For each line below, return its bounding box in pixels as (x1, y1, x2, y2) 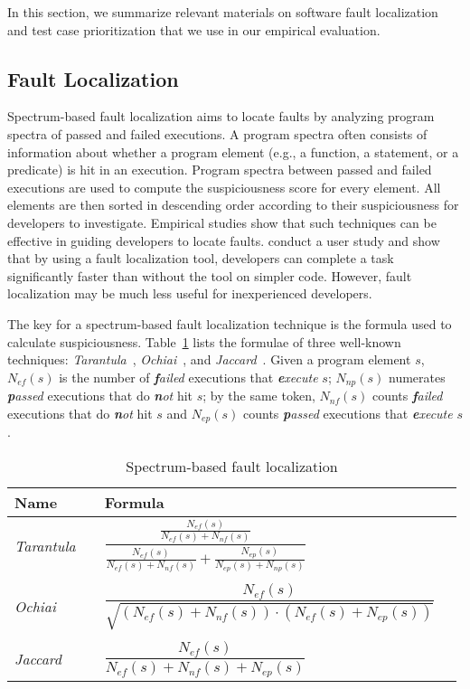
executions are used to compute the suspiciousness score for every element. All (7, 177, 441, 196)
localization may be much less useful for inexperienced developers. (7, 284, 372, 303)
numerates (389, 367, 446, 386)
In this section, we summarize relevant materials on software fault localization (7, 3, 438, 21)
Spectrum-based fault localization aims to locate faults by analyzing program (7, 107, 435, 126)
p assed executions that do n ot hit (7, 386, 193, 405)
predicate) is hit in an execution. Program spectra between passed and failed (7, 160, 432, 179)
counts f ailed (371, 386, 443, 405)
